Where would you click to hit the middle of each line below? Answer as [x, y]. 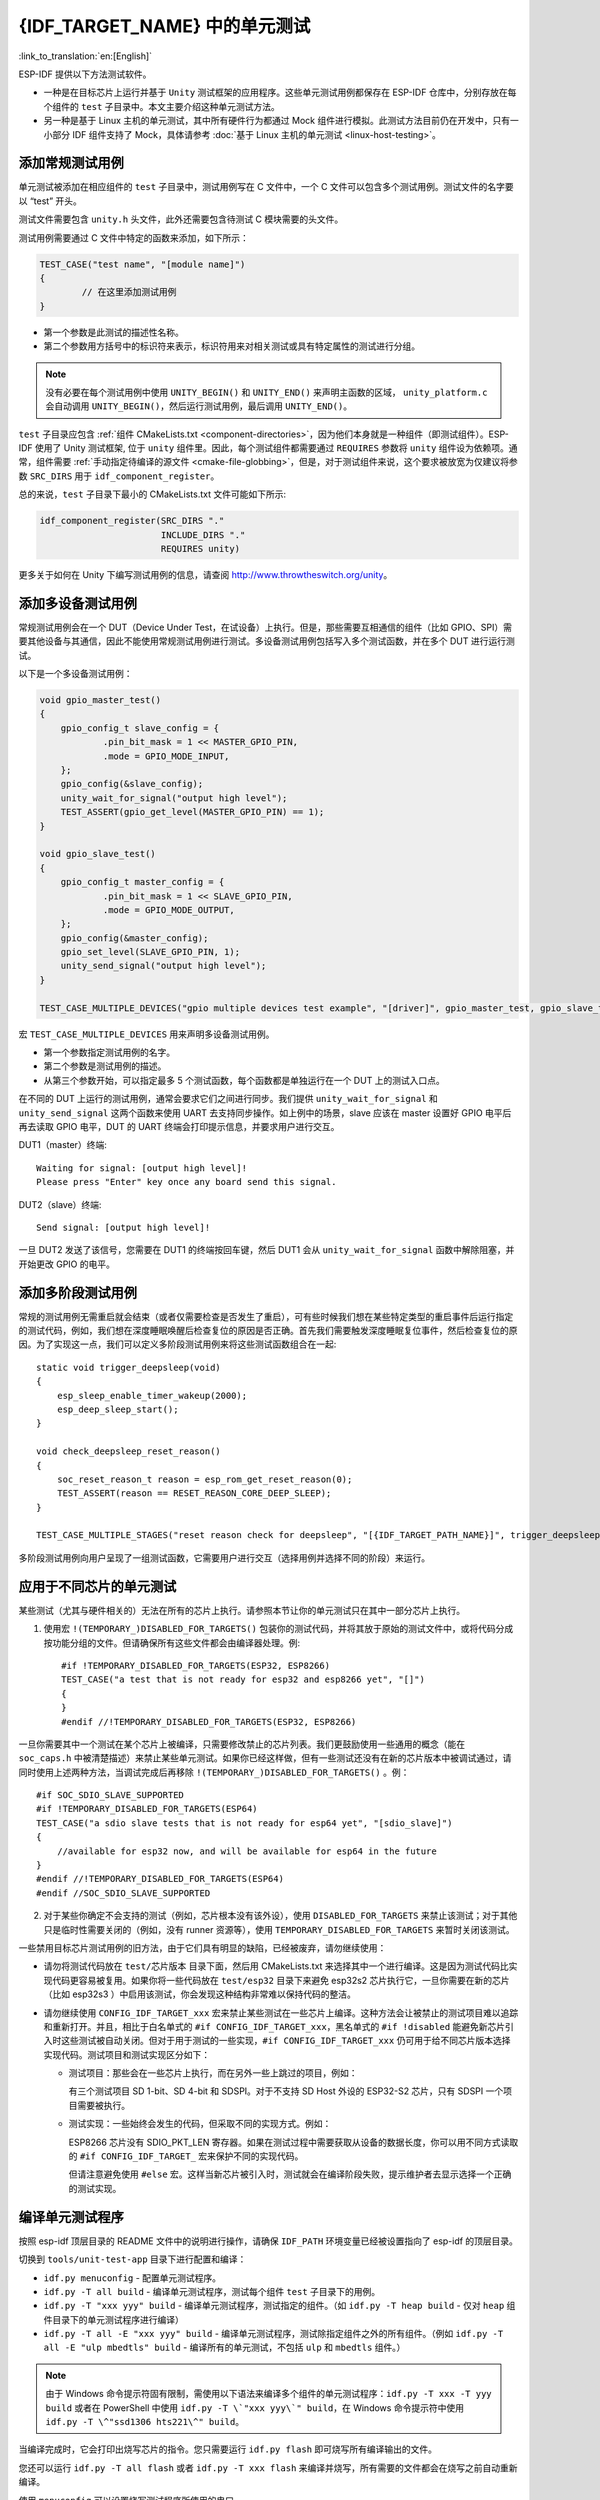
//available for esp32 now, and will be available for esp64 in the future [246, 1851]
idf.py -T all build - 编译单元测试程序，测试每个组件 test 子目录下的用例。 [212, 2291]
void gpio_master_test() [100, 700]
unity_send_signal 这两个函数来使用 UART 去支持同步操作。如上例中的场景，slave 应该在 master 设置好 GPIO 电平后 [265, 1112]
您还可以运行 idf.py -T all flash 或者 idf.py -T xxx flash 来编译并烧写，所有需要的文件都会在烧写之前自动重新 [268, 2467]
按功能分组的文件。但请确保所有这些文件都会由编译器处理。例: [172, 1642]
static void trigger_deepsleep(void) [129, 1367]
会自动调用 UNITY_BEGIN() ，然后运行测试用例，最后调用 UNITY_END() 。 [199, 406]
